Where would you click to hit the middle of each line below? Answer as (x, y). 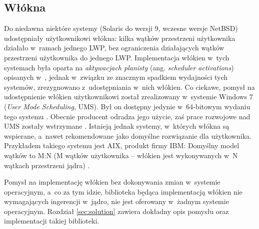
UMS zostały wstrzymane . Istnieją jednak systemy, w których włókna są (117, 126)
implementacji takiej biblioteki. (52, 221)
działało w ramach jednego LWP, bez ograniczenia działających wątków (114, 48)
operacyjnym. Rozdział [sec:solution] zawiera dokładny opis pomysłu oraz (116, 211)
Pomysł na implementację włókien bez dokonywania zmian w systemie (112, 182)
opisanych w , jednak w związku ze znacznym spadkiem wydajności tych (116, 77)
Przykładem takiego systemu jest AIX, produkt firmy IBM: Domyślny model (122, 145)
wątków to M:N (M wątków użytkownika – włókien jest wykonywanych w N (121, 155)
